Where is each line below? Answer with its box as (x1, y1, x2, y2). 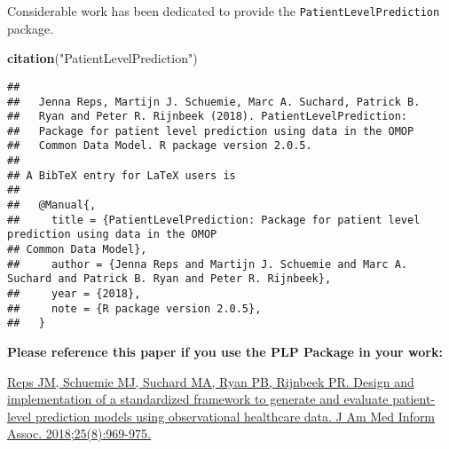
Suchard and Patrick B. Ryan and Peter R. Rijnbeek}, (7, 272, 332, 286)
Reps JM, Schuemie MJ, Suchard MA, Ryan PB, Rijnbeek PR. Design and (7, 372, 414, 390)
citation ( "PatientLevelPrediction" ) (7, 49, 198, 67)
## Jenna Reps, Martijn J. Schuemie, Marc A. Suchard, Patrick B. (7, 95, 421, 108)
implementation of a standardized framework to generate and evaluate (7, 390, 389, 408)
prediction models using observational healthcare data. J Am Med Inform (35, 406, 436, 425)
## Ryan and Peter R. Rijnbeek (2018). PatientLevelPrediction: (7, 110, 408, 123)
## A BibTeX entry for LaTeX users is (7, 169, 236, 182)
